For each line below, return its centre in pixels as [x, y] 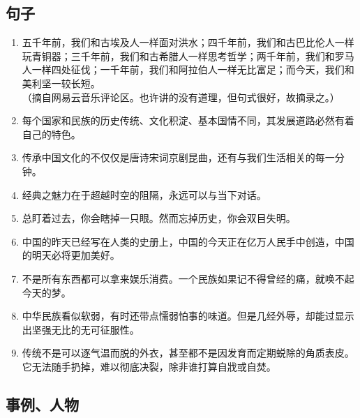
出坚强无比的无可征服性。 [81, 329]
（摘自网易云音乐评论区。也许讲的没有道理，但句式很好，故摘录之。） [181, 97]
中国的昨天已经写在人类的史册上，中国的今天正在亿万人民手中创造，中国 [188, 241]
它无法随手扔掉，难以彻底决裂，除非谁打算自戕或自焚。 [149, 366]
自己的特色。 [51, 134]
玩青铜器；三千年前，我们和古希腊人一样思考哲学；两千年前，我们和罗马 [188, 55]
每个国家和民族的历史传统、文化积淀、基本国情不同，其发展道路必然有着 [188, 120]
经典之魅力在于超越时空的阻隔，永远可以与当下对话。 [144, 194]
